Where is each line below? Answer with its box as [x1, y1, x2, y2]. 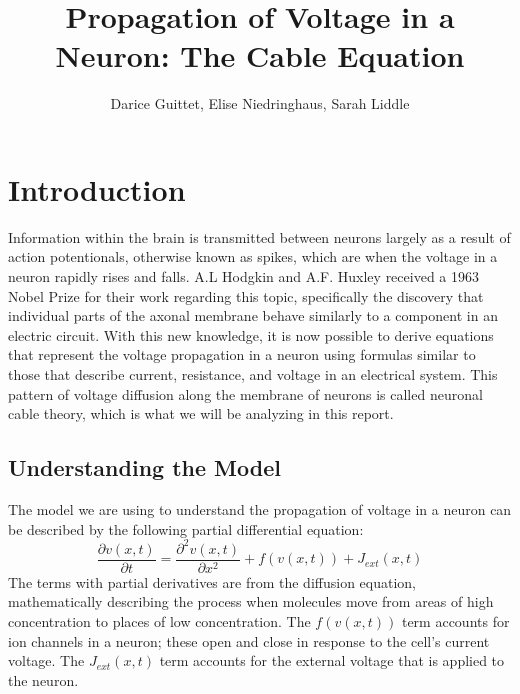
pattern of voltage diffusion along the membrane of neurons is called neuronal [8, 383, 483, 404]
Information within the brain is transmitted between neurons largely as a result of [8, 226, 511, 247]
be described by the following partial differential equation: [8, 518, 364, 539]
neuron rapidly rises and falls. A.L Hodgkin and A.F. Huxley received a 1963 [8, 266, 479, 287]
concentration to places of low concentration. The [8, 610, 311, 631]
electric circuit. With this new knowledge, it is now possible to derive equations [8, 324, 494, 345]
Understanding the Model [8, 452, 281, 483]
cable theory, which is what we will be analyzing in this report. [8, 403, 394, 424]
